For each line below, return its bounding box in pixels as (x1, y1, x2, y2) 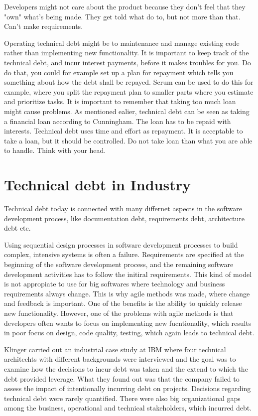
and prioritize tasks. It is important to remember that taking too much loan (4, 96, 236, 107)
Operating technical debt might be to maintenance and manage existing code (4, 37, 240, 48)
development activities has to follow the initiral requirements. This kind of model (4, 269, 252, 279)
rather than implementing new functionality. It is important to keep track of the (4, 47, 249, 58)
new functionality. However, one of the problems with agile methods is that (4, 307, 234, 318)
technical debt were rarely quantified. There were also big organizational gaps (4, 393, 241, 403)
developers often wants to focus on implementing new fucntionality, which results (4, 317, 252, 328)
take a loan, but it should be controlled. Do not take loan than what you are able (4, 135, 253, 145)
